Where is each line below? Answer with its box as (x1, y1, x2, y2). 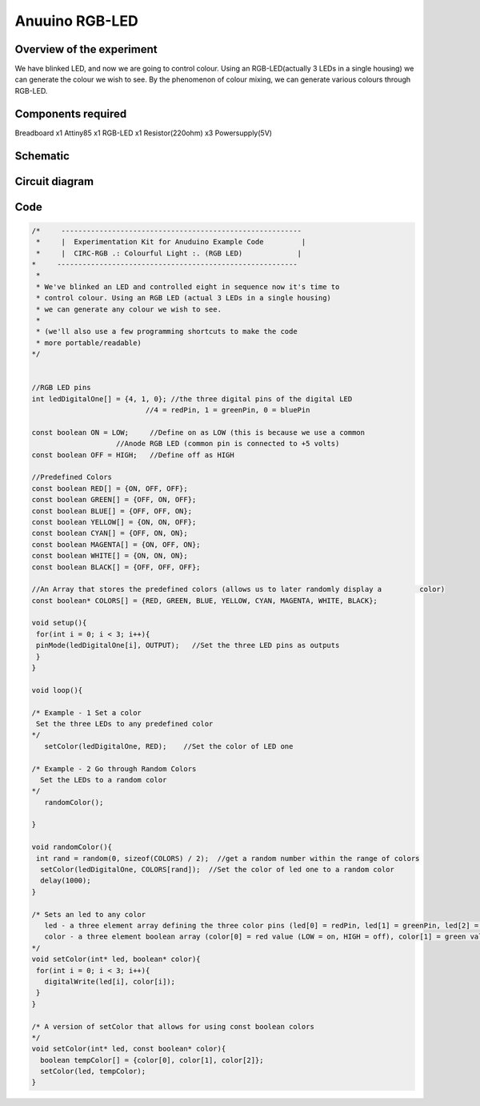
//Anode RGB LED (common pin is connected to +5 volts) (116, 439, 340, 448)
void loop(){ (31, 686, 83, 694)
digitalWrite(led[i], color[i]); (44, 977, 176, 986)
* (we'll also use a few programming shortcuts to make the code (36, 327, 298, 336)
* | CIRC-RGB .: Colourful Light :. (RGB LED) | (36, 248, 302, 258)
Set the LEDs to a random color (40, 775, 167, 784)
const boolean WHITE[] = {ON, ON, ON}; (31, 551, 188, 561)
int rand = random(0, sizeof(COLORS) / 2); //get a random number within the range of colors (36, 854, 420, 863)
